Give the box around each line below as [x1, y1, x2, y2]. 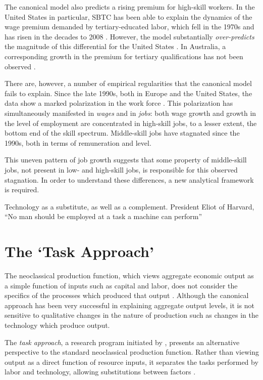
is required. [5, 184, 39, 195]
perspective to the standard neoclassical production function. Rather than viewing [5, 347, 259, 357]
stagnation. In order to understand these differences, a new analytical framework [5, 174, 254, 185]
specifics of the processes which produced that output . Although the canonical [5, 290, 249, 301]
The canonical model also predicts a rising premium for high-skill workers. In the [5, 2, 255, 12]
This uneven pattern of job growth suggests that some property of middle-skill [5, 154, 247, 165]
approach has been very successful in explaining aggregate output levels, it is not [5, 300, 254, 310]
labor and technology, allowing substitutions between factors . [5, 366, 196, 377]
